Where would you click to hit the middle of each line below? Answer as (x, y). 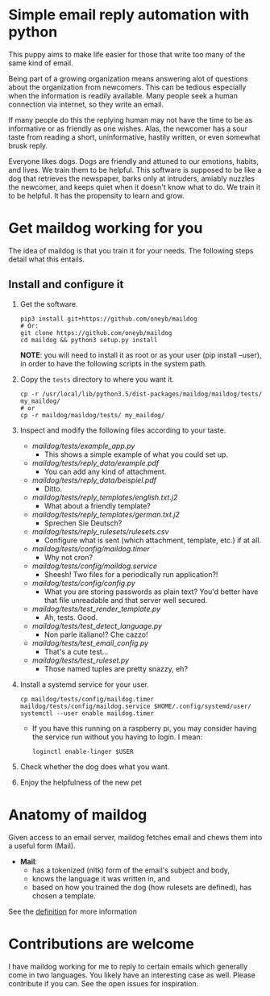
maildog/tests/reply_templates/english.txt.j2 (105, 497)
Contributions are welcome (102, 944)
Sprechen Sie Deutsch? (83, 523)
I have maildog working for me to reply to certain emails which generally (128, 966)
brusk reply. (28, 145)
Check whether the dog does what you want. (95, 766)
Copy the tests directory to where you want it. (97, 379)
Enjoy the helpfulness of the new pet (81, 782)
